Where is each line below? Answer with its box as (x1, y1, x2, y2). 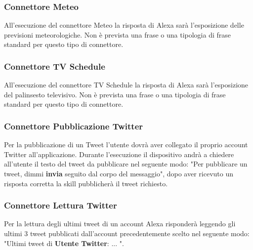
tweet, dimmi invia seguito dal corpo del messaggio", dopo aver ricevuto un (4, 168, 233, 178)
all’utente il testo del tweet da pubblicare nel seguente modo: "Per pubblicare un (4, 159, 248, 169)
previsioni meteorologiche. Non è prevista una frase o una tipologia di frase (4, 29, 231, 40)
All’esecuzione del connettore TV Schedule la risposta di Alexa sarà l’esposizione (4, 80, 249, 90)
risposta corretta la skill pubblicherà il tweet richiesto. (4, 178, 168, 188)
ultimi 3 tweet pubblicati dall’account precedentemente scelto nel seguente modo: (4, 228, 250, 238)
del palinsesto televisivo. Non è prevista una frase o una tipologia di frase (4, 89, 226, 99)
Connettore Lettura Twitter (4, 199, 117, 211)
